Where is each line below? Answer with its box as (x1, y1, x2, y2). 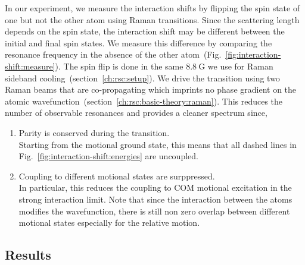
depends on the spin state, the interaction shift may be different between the (5, 25, 285, 37)
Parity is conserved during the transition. (18, 126, 170, 138)
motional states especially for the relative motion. (18, 216, 200, 229)
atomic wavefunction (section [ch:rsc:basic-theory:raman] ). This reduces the (5, 94, 283, 107)
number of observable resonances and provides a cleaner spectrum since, (5, 106, 267, 119)
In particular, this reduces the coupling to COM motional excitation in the (18, 181, 292, 194)
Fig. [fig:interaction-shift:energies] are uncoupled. (18, 150, 198, 162)
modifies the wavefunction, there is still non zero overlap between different (18, 204, 290, 217)
